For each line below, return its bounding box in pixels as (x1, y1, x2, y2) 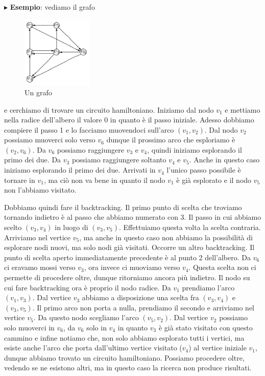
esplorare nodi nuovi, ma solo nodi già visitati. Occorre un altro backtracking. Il (4, 242, 255, 253)
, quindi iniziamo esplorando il (147, 144, 242, 155)
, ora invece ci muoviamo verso (84, 262, 180, 273)
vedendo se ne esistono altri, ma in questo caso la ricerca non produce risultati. (4, 362, 252, 373)
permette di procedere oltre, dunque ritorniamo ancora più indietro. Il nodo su (4, 272, 250, 282)
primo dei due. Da (4, 154, 61, 165)
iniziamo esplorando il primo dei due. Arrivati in (4, 164, 156, 175)
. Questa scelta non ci (188, 262, 256, 273)
